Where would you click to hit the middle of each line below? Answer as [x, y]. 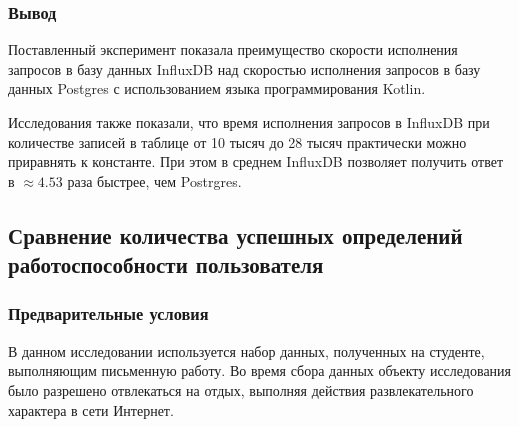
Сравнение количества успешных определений [235, 234]
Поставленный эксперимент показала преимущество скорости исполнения [233, 49]
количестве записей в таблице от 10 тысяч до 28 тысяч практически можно [237, 141]
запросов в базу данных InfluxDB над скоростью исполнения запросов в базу [244, 68]
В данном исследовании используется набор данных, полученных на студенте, [246, 350]
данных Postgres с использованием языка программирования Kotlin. [217, 88]
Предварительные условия [108, 313]
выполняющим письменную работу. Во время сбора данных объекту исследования [260, 370]
